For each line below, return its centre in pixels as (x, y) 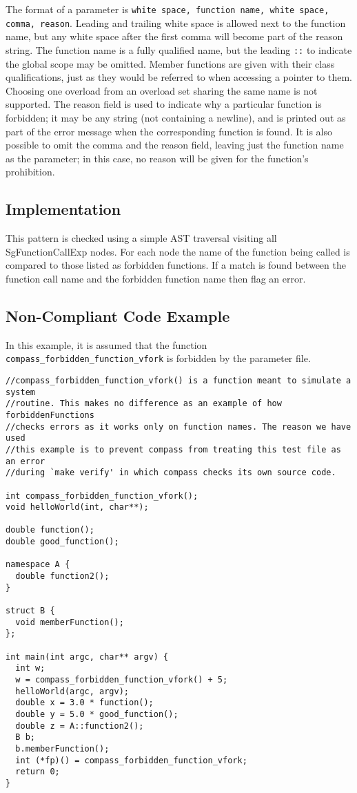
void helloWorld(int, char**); (77, 507)
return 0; (38, 772)
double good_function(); (62, 542)
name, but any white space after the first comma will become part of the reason (174, 36)
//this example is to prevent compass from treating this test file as (173, 449)
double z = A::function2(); (80, 726)
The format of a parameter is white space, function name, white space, (167, 9)
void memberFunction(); (70, 622)
